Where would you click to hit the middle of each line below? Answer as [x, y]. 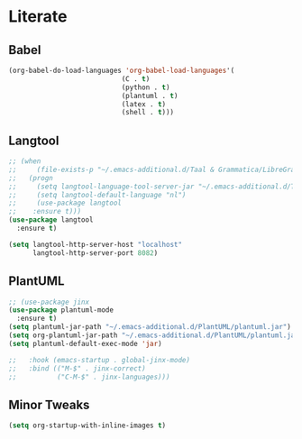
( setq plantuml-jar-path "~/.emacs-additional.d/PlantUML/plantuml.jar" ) [150, 327]
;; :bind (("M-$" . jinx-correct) [77, 368]
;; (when [25, 161]
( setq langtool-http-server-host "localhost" [95, 244]
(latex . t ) [144, 104]
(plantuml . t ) [150, 96]
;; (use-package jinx [49, 302]
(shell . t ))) [148, 113]
